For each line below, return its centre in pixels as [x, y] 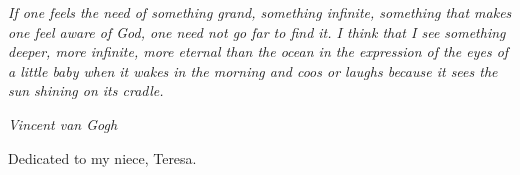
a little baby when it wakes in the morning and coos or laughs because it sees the [253, 70]
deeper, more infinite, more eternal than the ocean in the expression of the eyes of [258, 51]
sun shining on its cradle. [86, 90]
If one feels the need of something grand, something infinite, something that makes [260, 12]
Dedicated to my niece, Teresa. [102, 157]
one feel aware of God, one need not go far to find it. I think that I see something [257, 31]
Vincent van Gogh [63, 123]
